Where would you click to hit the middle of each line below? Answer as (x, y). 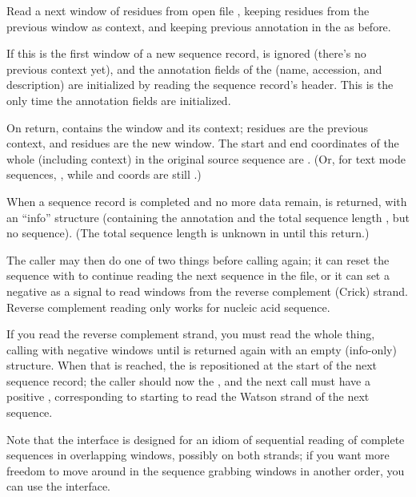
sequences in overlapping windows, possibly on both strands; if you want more (198, 455)
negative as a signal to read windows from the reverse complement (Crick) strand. (207, 291)
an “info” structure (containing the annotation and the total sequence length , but (208, 217)
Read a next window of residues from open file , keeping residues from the (188, 10)
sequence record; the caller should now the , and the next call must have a (188, 380)
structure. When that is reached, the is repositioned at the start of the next (192, 365)
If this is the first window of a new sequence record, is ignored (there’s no (186, 53)
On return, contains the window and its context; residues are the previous (188, 127)
